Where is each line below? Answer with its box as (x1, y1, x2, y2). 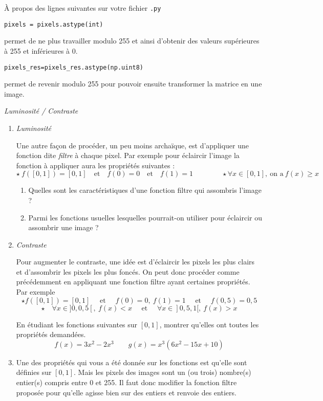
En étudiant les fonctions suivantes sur (16, 319, 138, 329)
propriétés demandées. (16, 329, 86, 340)
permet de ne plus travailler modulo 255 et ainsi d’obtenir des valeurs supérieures (4, 35, 260, 46)
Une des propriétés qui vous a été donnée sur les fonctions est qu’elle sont (16, 357, 247, 367)
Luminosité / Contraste (4, 105, 78, 116)
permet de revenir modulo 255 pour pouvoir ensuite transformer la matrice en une (4, 78, 262, 89)
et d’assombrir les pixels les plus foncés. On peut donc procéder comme (16, 266, 240, 277)
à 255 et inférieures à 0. (4, 45, 78, 56)
